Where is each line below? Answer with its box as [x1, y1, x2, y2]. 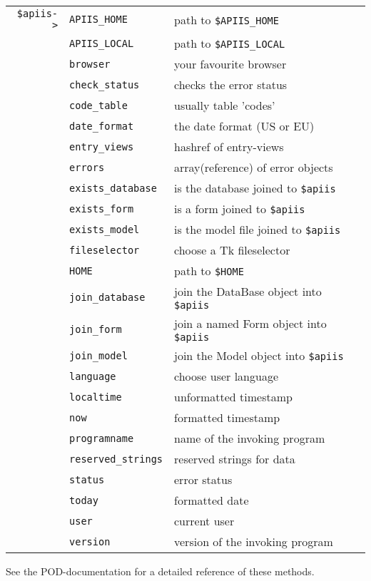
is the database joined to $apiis [174, 180, 336, 196]
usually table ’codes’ [174, 97, 275, 113]
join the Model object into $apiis [174, 347, 344, 364]
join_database [69, 291, 146, 303]
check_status [69, 78, 140, 91]
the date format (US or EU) [174, 118, 315, 134]
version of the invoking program [174, 533, 333, 550]
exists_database [69, 182, 157, 194]
